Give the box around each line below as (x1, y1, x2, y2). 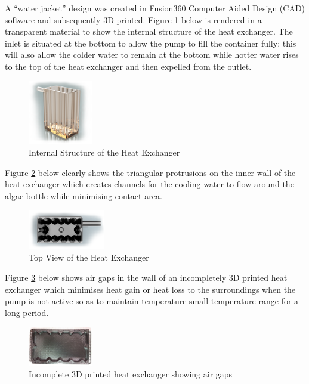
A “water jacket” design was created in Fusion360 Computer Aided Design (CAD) (5, 2, 305, 14)
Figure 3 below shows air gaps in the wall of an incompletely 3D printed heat (5, 271, 288, 283)
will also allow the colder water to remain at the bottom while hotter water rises (5, 48, 299, 61)
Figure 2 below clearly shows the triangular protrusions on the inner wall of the (5, 166, 296, 178)
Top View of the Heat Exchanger (29, 251, 149, 264)
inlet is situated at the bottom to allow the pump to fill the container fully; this (5, 36, 296, 49)
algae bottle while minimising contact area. (5, 189, 162, 202)
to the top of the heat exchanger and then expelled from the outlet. (5, 60, 252, 72)
